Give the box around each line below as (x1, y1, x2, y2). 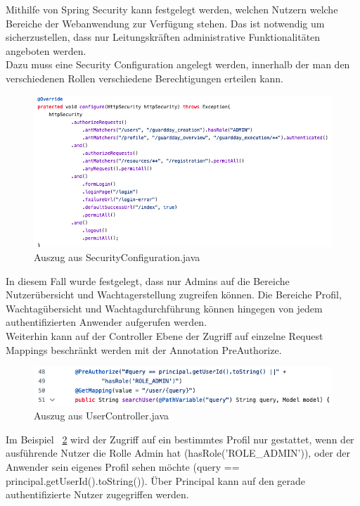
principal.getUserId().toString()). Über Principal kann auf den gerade (6, 473, 306, 488)
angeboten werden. (6, 43, 86, 58)
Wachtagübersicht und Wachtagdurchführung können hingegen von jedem (6, 301, 323, 315)
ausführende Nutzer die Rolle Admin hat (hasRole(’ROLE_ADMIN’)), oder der (6, 445, 350, 460)
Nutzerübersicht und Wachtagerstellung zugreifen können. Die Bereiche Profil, (6, 287, 342, 302)
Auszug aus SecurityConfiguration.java (34, 250, 200, 264)
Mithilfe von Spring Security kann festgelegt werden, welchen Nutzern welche (6, 2, 338, 16)
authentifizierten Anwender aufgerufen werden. (6, 315, 207, 329)
